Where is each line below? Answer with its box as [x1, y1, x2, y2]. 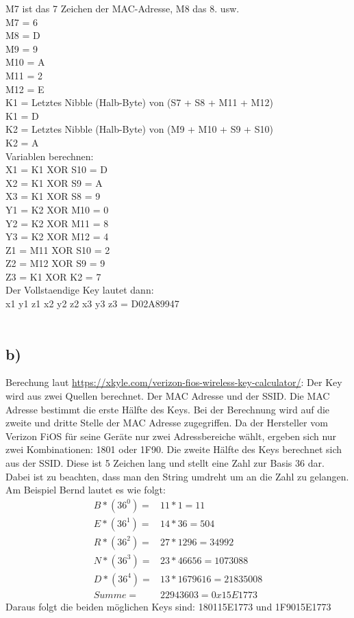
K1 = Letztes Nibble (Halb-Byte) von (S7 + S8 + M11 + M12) [5, 95, 273, 110]
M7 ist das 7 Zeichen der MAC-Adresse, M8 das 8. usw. [5, 1, 240, 15]
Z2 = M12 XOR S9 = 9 [5, 256, 105, 270]
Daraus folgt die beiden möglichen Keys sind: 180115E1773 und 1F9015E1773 [5, 599, 331, 613]
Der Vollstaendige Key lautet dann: [5, 283, 154, 297]
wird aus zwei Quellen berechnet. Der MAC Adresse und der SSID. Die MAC [5, 389, 330, 403]
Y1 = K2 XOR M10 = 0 [5, 202, 109, 216]
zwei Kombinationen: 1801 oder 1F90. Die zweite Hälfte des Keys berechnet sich [5, 442, 342, 456]
